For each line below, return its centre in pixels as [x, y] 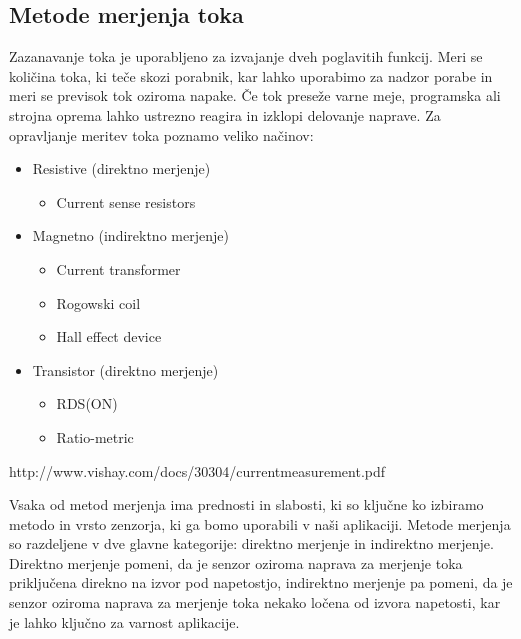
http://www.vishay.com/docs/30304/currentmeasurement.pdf [197, 470]
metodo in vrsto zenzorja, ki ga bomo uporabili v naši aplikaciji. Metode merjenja [260, 523]
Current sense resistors [126, 201]
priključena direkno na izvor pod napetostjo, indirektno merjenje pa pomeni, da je [261, 582]
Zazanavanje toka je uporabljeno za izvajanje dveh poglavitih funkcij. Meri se [246, 56]
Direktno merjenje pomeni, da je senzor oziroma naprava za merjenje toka [236, 562]
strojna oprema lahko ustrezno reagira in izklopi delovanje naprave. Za [225, 114]
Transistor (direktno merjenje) [125, 369]
